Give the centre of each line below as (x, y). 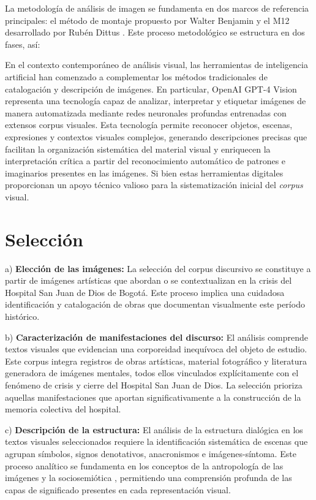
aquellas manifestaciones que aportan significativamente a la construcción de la (153, 397)
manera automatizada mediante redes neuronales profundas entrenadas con (146, 112)
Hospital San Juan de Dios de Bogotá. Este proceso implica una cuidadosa (145, 292)
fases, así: (23, 44)
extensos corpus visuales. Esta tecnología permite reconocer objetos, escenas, (149, 125)
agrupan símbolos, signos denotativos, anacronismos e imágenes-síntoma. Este (151, 453)
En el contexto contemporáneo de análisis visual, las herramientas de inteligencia (156, 65)
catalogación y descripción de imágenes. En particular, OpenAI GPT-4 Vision (151, 89)
